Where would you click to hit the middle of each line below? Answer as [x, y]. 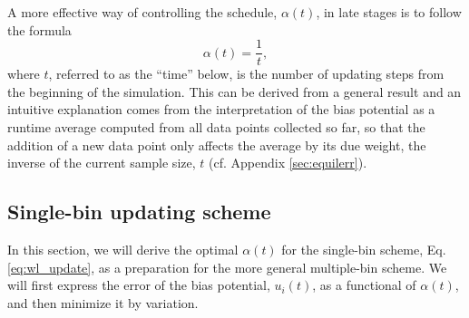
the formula [39, 29]
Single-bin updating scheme [139, 212]
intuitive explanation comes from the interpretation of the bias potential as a [221, 109]
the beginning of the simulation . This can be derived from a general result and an [234, 91]
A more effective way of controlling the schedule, [142, 12]
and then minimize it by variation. [103, 302]
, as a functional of [364, 285]
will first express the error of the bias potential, [139, 285]
